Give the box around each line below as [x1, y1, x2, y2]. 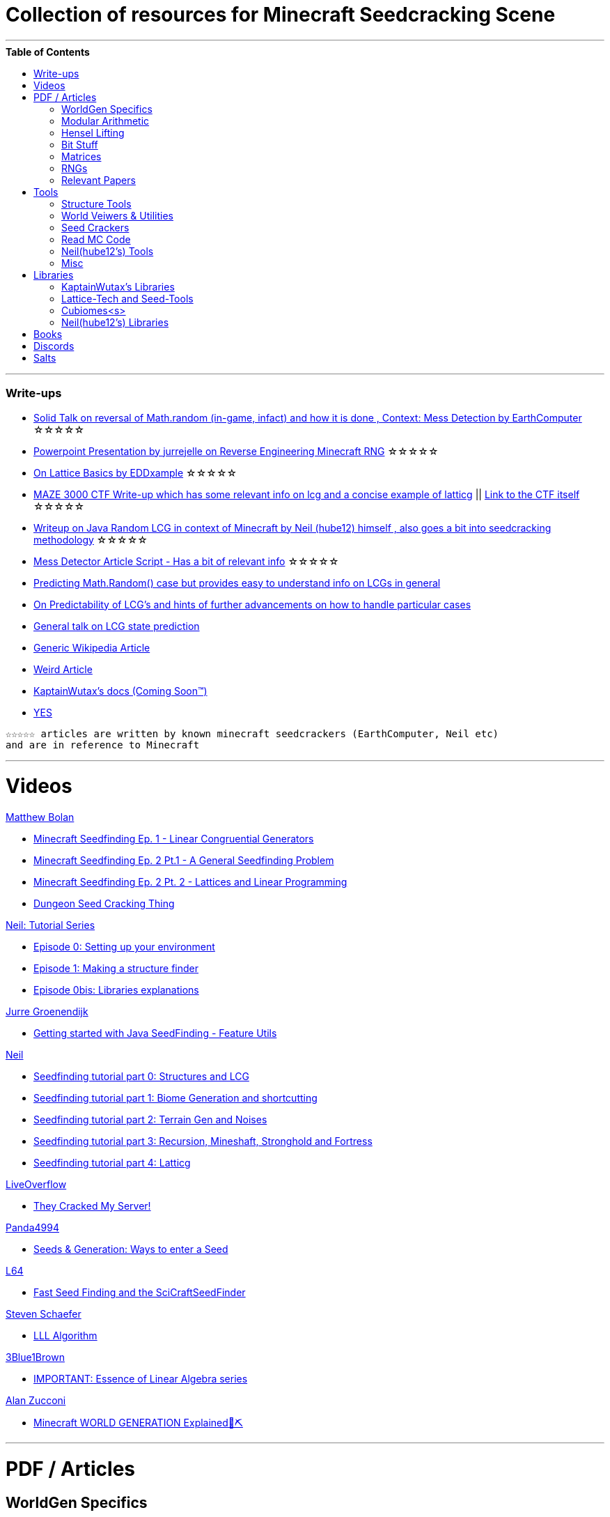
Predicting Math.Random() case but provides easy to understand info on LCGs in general [33, 576, 441, 589]
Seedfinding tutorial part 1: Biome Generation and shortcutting [33, 1092, 318, 1104]
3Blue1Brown [6, 1351, 65, 1363]
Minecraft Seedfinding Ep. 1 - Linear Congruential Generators [33, 833, 314, 845]
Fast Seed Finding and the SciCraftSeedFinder [33, 1286, 246, 1298]
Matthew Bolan [6, 811, 75, 823]
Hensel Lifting [61, 126, 125, 139]
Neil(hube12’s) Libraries [61, 316, 169, 328]
